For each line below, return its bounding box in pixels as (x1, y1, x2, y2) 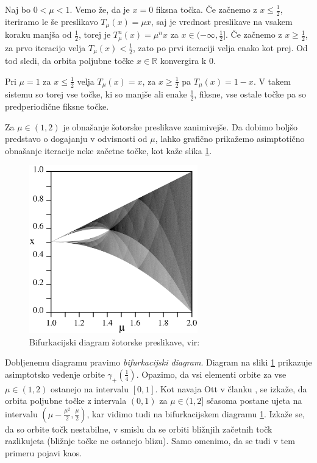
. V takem (253, 74, 291, 87)
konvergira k (160, 54, 207, 67)
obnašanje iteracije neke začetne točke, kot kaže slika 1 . (5, 144, 212, 157)
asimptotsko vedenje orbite (5, 367, 105, 380)
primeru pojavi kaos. (5, 446, 82, 459)
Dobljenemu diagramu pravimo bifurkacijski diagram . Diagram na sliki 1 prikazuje (5, 356, 312, 369)
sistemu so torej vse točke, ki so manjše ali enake (5, 88, 187, 101)
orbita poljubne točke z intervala (5, 394, 127, 407)
